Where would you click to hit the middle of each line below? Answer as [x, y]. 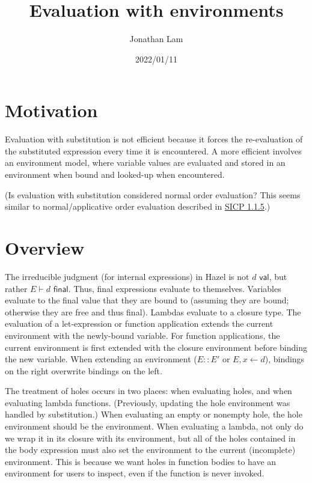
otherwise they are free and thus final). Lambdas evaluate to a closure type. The [153, 311]
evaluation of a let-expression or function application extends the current [139, 324]
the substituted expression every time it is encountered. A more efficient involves [153, 150]
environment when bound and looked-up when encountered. [115, 175]
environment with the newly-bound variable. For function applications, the [142, 335]
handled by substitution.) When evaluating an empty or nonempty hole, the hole [154, 414]
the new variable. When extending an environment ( [101, 359]
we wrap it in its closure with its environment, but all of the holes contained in [150, 438]
